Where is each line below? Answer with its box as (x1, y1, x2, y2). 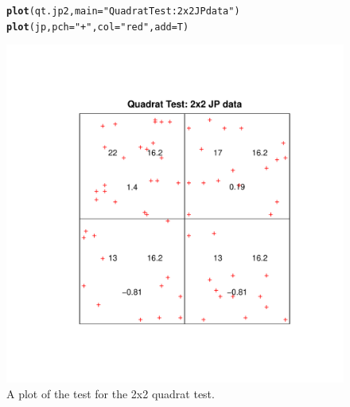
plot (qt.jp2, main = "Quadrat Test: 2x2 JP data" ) (6, 6, 240, 17)
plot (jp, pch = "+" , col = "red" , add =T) (6, 21, 189, 33)
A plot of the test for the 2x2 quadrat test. (6, 385, 215, 401)
